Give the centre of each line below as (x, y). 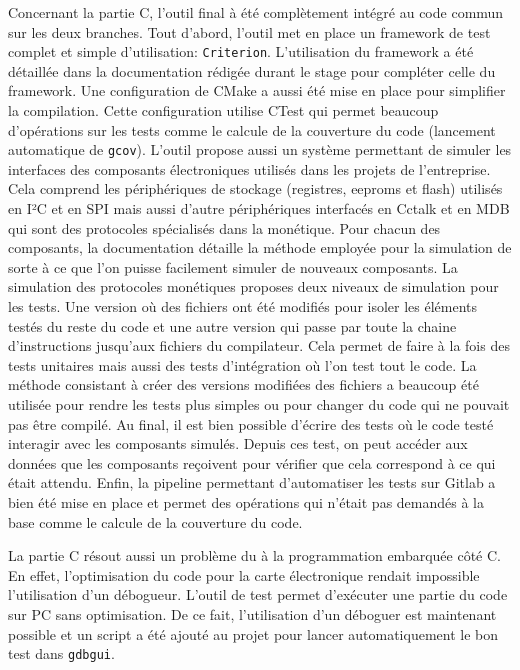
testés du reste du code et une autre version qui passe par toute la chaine (232, 325)
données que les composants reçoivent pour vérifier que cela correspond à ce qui (252, 462)
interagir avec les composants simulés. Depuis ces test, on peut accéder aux (238, 443)
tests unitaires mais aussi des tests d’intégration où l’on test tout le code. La (242, 364)
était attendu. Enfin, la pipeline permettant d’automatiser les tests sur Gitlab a (252, 482)
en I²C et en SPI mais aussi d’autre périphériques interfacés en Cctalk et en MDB (259, 208)
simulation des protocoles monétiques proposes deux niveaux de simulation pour (253, 286)
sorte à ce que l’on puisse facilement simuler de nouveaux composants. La (233, 266)
